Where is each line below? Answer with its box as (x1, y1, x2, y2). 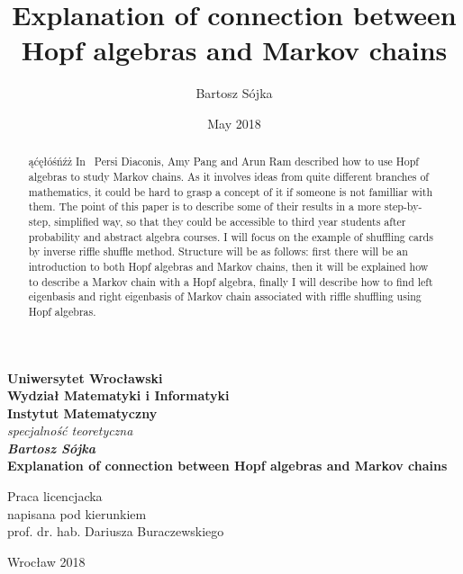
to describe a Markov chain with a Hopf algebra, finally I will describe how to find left (28, 274, 433, 289)
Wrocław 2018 (7, 552, 86, 570)
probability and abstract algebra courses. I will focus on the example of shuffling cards (28, 229, 433, 244)
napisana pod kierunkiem (7, 504, 147, 523)
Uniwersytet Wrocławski (7, 368, 163, 387)
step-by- (384, 199, 422, 214)
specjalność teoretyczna (7, 421, 133, 440)
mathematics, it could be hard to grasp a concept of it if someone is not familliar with (28, 184, 433, 199)
